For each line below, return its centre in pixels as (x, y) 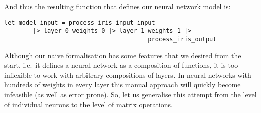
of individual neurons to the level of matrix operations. (89, 104)
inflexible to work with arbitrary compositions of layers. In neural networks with (128, 75)
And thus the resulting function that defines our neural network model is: (117, 6)
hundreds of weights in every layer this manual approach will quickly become (122, 85)
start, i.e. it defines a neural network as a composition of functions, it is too (121, 65)
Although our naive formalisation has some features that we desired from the (123, 55)
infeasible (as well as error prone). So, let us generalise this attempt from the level (130, 94)
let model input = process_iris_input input (80, 23)
